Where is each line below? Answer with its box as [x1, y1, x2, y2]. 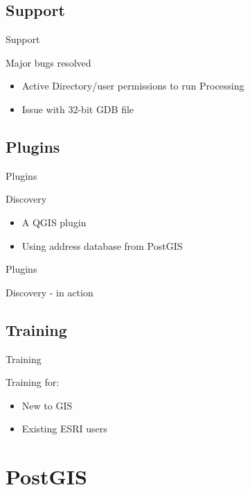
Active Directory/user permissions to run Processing [21, 78, 244, 93]
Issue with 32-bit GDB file [21, 101, 134, 116]
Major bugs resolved [6, 55, 91, 69]
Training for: [6, 375, 60, 389]
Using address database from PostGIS [21, 238, 183, 253]
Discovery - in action [6, 285, 93, 299]
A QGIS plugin [21, 214, 87, 229]
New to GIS [21, 398, 73, 412]
